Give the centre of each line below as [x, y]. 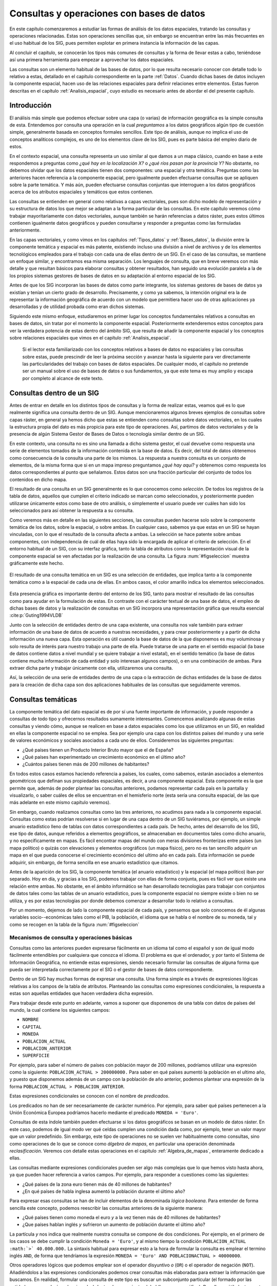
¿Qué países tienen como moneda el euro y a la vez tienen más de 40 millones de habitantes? [121, 1218]
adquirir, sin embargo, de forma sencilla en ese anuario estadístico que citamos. [94, 862]
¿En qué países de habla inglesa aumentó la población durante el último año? [104, 1191]
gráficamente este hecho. [37, 563]
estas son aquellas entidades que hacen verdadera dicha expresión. [82, 993]
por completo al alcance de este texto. [63, 378]
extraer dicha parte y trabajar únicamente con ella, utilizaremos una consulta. [91, 668]
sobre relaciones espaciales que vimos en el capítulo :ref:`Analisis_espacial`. [90, 337]
